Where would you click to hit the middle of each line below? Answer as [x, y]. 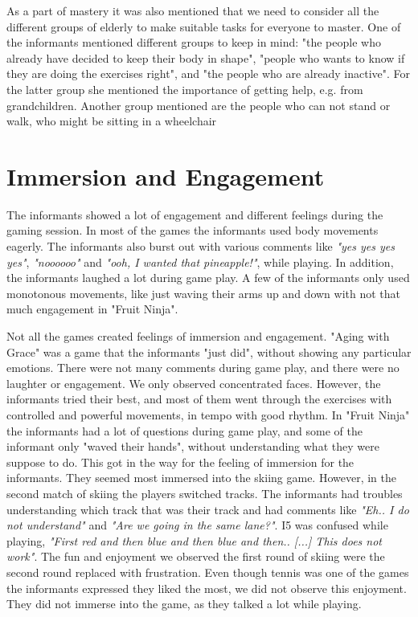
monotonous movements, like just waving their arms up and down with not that [203, 293]
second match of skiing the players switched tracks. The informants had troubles [205, 493]
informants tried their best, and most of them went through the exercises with [199, 399]
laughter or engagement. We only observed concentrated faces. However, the [194, 383]
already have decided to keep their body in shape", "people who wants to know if [206, 57]
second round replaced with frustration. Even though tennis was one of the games [208, 572]
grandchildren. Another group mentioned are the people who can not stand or [199, 105]
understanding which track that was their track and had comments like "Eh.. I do [208, 509]
